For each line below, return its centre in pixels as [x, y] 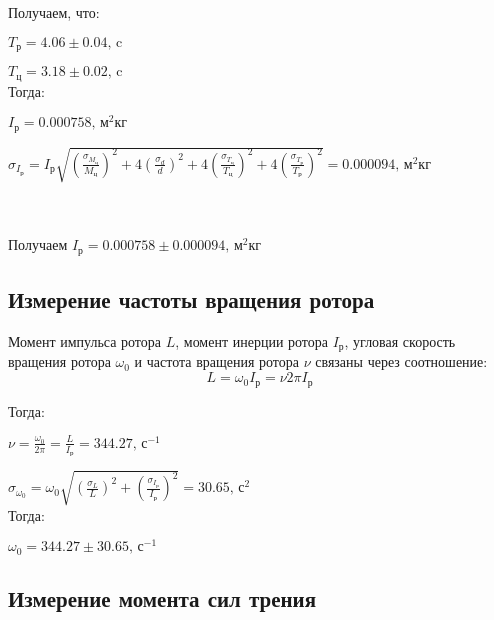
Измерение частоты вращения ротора [191, 299]
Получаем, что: [54, 12]
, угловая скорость [400, 341]
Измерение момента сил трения [162, 598]
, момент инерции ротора [252, 341]
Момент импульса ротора [85, 341]
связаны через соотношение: [401, 361]
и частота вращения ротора [217, 361]
